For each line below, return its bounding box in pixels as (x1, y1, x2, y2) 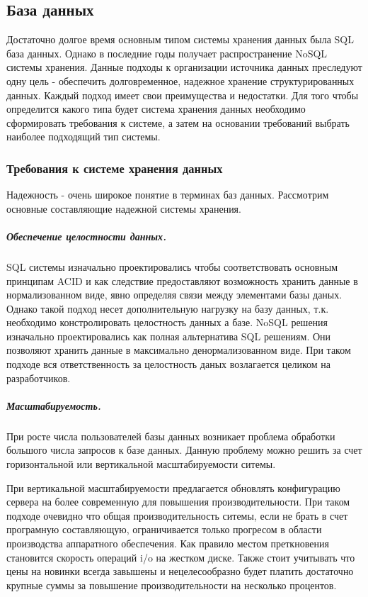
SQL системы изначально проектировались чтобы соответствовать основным (6, 259, 338, 274)
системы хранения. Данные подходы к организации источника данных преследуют (6, 60, 362, 74)
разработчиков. (6, 370, 71, 385)
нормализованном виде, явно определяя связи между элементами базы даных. (6, 287, 343, 302)
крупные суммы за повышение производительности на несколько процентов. (6, 577, 337, 592)
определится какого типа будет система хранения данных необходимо (6, 101, 306, 116)
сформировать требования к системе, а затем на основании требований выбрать (6, 115, 350, 130)
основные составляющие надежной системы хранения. (6, 201, 241, 216)
